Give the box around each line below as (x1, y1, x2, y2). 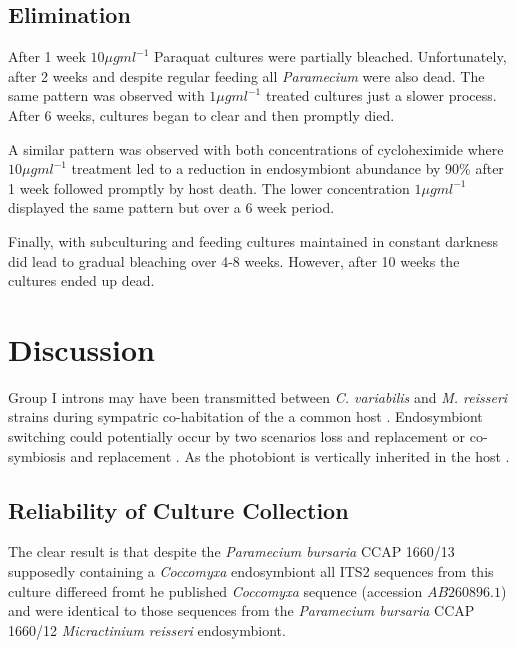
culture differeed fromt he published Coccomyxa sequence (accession (8, 580, 423, 601)
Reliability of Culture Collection (8, 494, 349, 525)
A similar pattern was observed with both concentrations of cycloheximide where (8, 138, 504, 159)
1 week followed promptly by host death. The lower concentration (8, 177, 410, 198)
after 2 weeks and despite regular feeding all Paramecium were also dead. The (8, 65, 485, 86)
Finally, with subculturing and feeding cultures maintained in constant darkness (8, 230, 498, 251)
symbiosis (8, 445, 66, 466)
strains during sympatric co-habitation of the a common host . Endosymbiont (8, 406, 483, 427)
